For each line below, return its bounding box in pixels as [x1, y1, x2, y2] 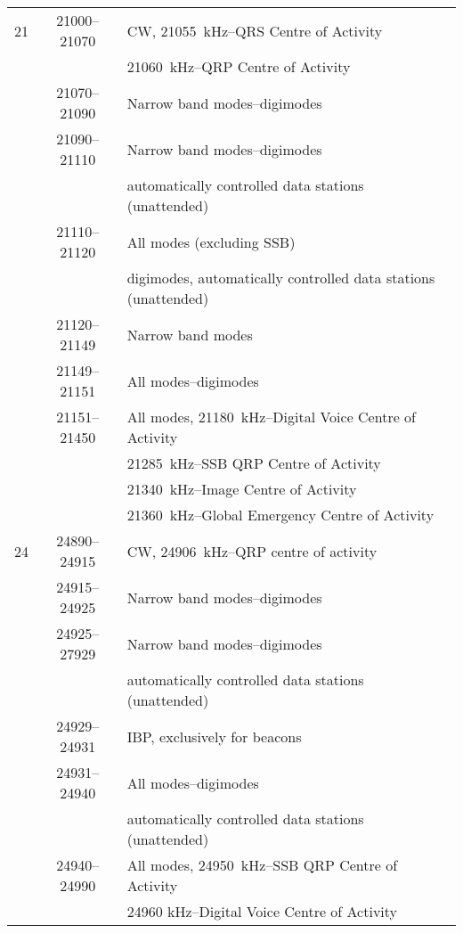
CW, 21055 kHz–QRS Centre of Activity [126, 20, 383, 41]
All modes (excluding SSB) [126, 231, 296, 252]
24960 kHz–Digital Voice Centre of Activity [126, 901, 398, 921]
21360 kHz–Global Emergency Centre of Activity [126, 504, 435, 525]
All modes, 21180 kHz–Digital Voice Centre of [126, 406, 416, 427]
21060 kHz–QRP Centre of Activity [126, 56, 351, 77]
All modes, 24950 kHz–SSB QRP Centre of [126, 855, 398, 875]
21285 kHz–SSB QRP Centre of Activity [126, 453, 381, 473]
